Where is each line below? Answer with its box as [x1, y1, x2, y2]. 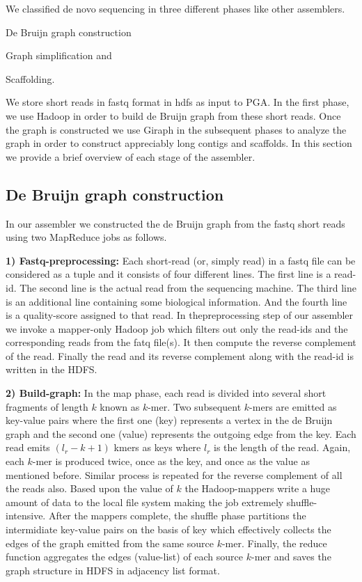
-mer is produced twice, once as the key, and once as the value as [32, 454, 310, 469]
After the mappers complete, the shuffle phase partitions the [48, 508, 306, 523]
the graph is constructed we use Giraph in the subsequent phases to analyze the [6, 122, 347, 136]
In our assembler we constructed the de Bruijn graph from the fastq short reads [6, 216, 345, 230]
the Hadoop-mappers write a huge [184, 481, 331, 496]
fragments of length [6, 399, 88, 414]
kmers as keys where [113, 440, 201, 455]
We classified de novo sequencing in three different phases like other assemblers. [6, 1, 345, 15]
